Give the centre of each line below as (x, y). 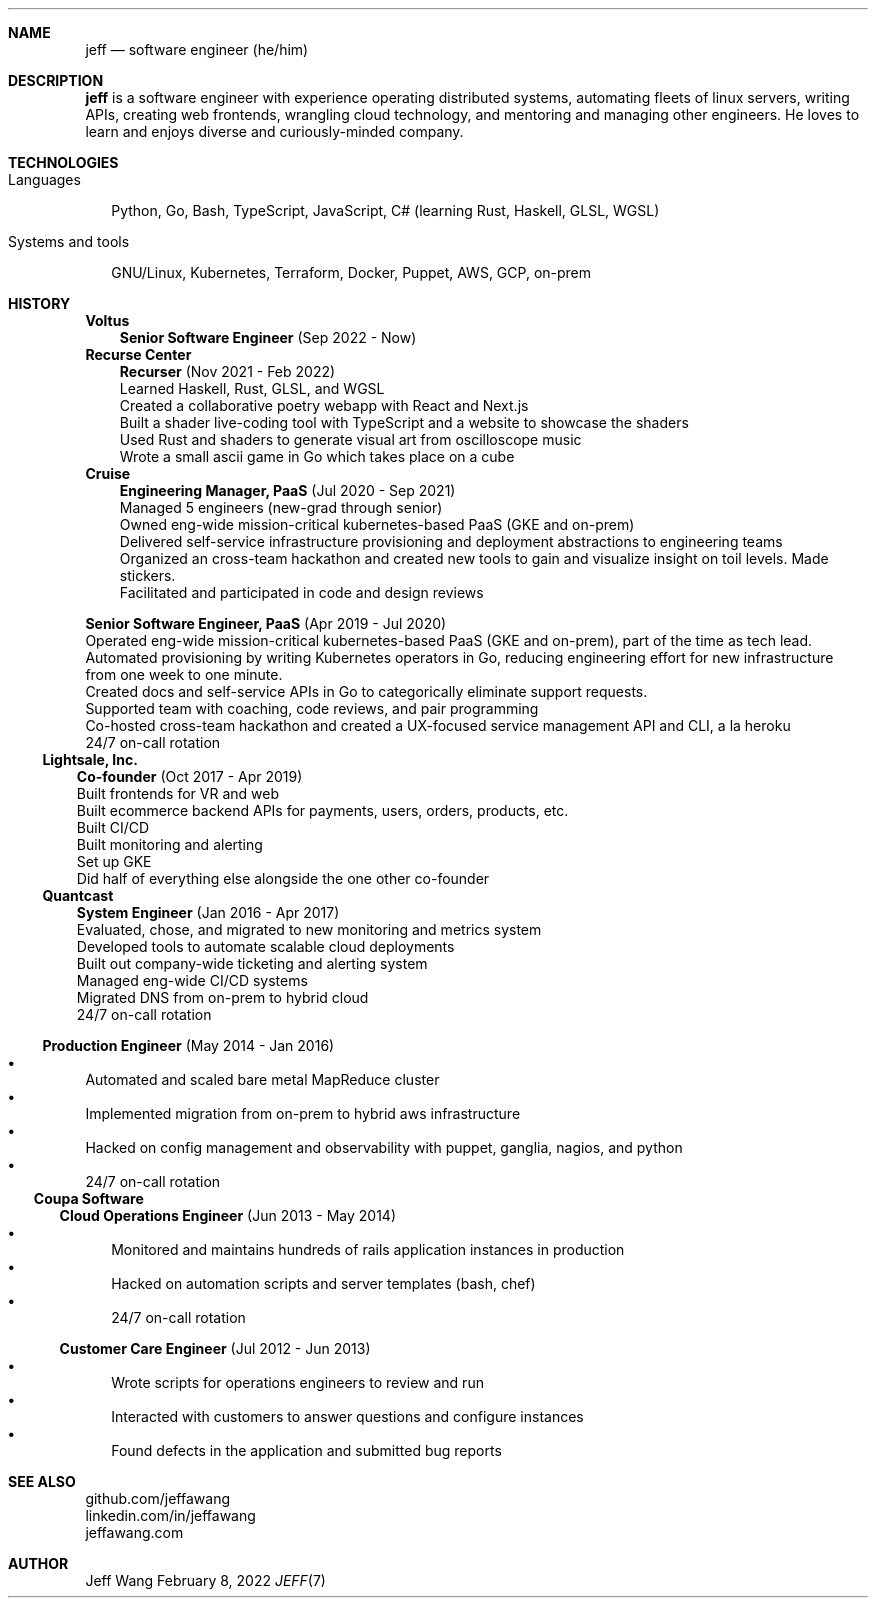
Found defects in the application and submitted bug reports (306, 1450)
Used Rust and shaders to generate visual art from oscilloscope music (350, 439)
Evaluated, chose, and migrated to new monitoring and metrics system (309, 929)
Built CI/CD (113, 827)
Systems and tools (69, 241)
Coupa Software (88, 1198)
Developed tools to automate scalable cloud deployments (265, 946)
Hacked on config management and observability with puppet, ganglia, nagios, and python (384, 1147)
